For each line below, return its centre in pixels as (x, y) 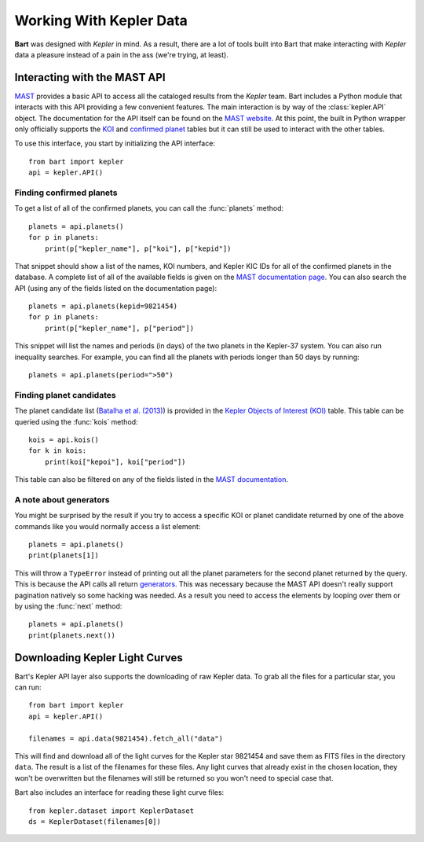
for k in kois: (58, 451)
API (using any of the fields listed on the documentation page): (116, 288)
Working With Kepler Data (101, 20)
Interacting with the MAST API (90, 77)
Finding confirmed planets (66, 193)
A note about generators (62, 499)
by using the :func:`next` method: (68, 606)
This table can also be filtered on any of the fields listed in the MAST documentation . (151, 480)
